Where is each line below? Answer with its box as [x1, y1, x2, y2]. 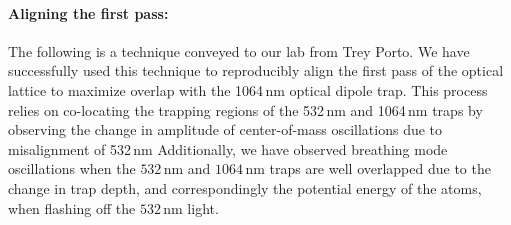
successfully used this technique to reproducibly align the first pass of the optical [8, 60, 504, 81]
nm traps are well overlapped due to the [245, 158, 491, 179]
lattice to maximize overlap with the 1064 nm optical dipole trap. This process [8, 79, 488, 100]
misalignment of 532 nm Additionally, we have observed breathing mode [8, 138, 448, 159]
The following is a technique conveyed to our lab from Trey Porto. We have [8, 40, 470, 61]
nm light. [163, 197, 219, 218]
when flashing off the [8, 197, 136, 218]
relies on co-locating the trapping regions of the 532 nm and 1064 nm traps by [8, 99, 483, 120]
